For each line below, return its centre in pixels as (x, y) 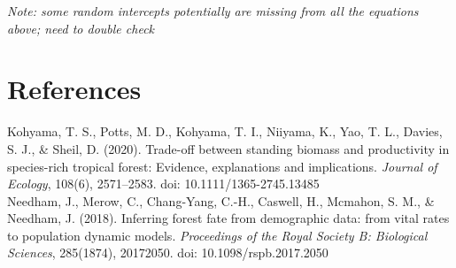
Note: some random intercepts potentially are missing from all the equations (213, 11)
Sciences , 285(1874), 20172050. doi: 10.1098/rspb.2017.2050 (168, 253)
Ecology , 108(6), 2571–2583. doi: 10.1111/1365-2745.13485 (163, 184)
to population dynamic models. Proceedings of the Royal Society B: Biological (217, 235)
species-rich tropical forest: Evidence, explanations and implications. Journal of (222, 166)
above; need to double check (81, 28)
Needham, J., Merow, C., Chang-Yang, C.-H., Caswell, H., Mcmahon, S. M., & (221, 200)
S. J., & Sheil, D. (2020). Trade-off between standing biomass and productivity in (228, 148)
